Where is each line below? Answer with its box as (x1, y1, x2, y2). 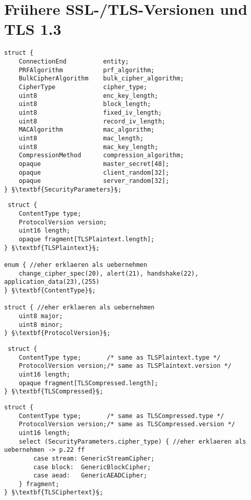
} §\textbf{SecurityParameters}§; (4, 185, 122, 193)
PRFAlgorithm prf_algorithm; (18, 66, 155, 74)
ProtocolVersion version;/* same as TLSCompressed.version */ (18, 421, 236, 428)
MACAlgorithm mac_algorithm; (18, 126, 155, 134)
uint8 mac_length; (18, 134, 144, 142)
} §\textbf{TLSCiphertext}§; (4, 489, 103, 496)
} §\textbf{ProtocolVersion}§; (4, 329, 111, 337)
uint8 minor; (18, 321, 63, 328)
